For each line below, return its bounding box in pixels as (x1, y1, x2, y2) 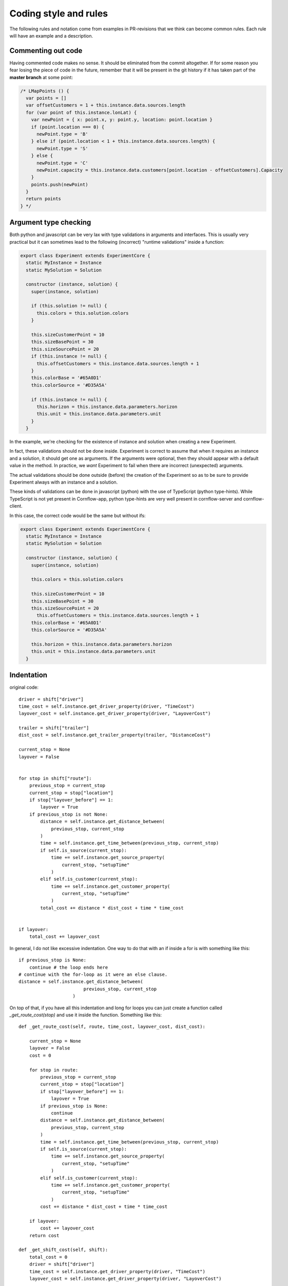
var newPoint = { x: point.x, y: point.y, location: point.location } (31, 117, 213, 123)
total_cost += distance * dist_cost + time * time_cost (40, 905, 184, 910)
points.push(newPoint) (31, 182, 88, 187)
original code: (9, 684, 39, 690)
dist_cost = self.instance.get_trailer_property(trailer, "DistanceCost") (18, 732, 211, 738)
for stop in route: (29, 1067, 79, 1073)
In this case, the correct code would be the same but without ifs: (9, 512, 146, 519)
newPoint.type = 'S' (36, 146, 88, 151)
